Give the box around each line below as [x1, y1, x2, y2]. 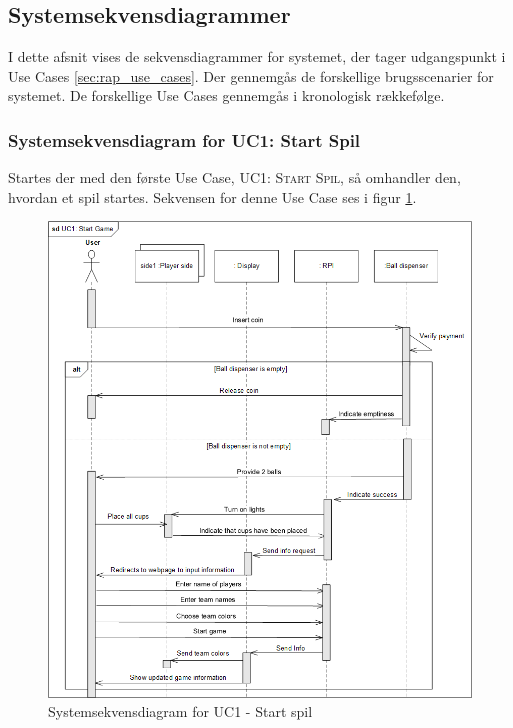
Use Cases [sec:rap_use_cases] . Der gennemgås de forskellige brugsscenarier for [8, 65, 494, 86]
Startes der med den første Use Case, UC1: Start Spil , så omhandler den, [8, 167, 461, 188]
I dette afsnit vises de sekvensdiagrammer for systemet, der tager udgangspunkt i [8, 46, 506, 67]
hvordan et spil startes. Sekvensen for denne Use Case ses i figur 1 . [8, 186, 417, 207]
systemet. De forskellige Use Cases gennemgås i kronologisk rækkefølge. [8, 85, 445, 106]
